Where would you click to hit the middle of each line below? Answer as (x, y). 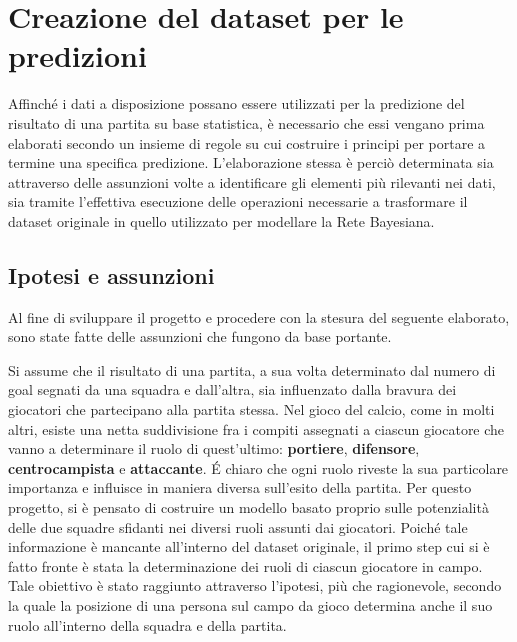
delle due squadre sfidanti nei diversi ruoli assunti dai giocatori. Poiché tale (238, 526)
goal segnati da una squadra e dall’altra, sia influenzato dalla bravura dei (232, 389)
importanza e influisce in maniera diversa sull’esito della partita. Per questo (240, 487)
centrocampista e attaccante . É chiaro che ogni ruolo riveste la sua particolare (258, 467)
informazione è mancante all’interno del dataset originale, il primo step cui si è (249, 546)
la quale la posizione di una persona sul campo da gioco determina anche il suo (250, 604)
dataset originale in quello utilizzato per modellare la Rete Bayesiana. (221, 220)
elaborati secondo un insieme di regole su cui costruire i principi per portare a (247, 142)
